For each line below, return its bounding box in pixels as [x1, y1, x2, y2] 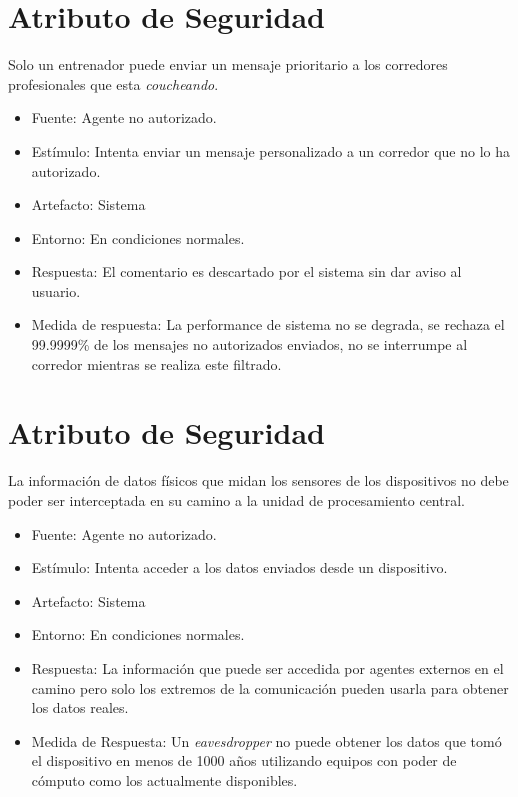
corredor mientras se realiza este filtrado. [31, 353, 282, 374]
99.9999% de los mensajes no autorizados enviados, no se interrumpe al [31, 334, 468, 355]
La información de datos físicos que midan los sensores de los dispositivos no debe [8, 470, 509, 491]
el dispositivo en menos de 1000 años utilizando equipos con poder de [31, 750, 457, 771]
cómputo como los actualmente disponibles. [31, 769, 298, 790]
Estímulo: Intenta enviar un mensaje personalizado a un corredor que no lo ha [31, 140, 510, 161]
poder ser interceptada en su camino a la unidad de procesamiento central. [8, 489, 465, 510]
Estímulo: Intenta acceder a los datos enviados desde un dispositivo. [31, 557, 448, 578]
